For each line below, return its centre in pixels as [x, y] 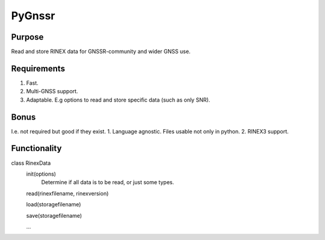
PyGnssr [33, 16]
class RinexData [31, 163]
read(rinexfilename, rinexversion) [67, 193]
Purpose [27, 37]
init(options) [41, 174]
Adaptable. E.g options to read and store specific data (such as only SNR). [118, 100]
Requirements [38, 68]
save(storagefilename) [54, 215]
